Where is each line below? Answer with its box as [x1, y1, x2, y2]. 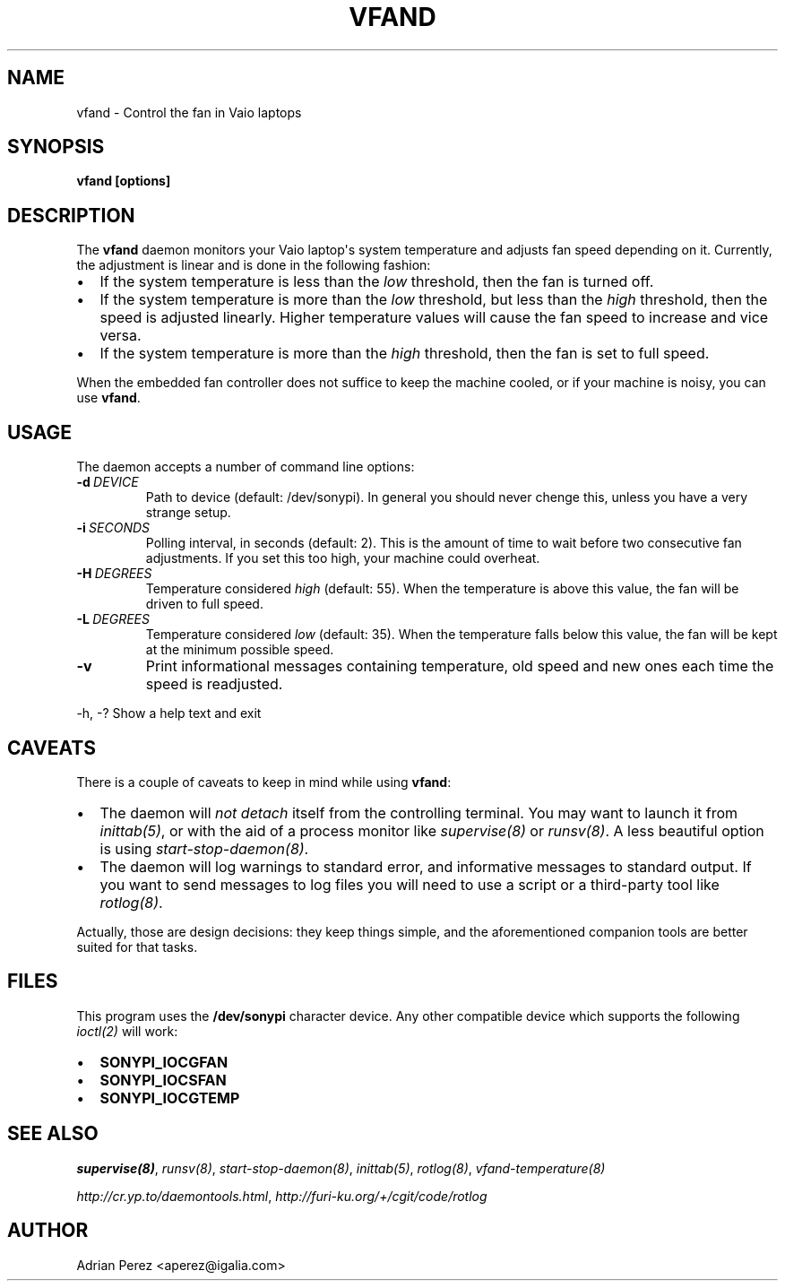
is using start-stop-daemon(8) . [99, 839, 309, 858]
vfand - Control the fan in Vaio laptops [76, 104, 302, 120]
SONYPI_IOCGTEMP [99, 1088, 240, 1107]
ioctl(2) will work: [76, 1023, 178, 1039]
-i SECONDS [76, 520, 150, 536]
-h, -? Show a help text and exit [76, 705, 262, 722]
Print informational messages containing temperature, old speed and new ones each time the [145, 657, 774, 676]
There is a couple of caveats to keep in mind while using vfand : [76, 774, 452, 790]
